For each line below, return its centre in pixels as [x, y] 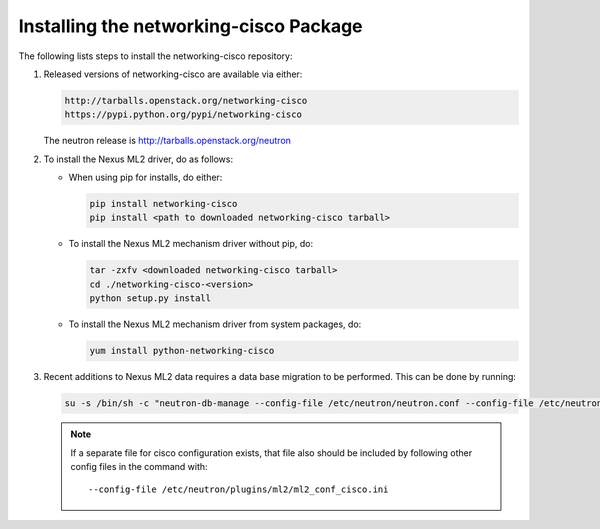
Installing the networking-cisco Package [191, 26]
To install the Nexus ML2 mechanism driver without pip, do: [191, 244]
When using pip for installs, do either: [145, 177]
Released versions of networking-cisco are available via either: [173, 74]
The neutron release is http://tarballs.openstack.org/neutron [167, 141]
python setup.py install [150, 298]
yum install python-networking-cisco [182, 351]
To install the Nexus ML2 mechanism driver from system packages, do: [215, 324]
